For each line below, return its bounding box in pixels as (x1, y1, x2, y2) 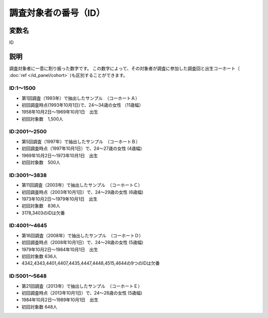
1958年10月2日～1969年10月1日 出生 (21, 109, 99, 115)
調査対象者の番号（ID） (9, 7, 105, 18)
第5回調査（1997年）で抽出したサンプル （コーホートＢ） (21, 138, 140, 144)
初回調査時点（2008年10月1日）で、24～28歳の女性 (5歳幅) (21, 240, 143, 246)
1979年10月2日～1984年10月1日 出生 (21, 246, 98, 253)
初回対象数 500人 (21, 159, 61, 165)
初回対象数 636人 (21, 254, 57, 259)
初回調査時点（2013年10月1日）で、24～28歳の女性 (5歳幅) (21, 290, 142, 296)
